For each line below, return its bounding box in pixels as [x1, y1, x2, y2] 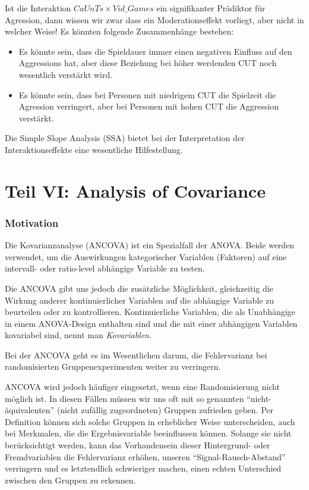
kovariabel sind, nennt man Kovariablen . [5, 329, 152, 341]
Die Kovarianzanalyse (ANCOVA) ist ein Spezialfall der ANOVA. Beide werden [5, 239, 295, 251]
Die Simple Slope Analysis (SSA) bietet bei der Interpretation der [5, 132, 245, 144]
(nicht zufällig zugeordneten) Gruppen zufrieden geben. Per [56, 404, 274, 416]
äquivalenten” [5, 404, 55, 416]
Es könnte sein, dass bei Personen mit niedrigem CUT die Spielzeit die [18, 88, 276, 101]
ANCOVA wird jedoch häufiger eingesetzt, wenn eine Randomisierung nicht [5, 380, 280, 393]
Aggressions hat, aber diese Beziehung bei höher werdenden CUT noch [18, 57, 277, 69]
